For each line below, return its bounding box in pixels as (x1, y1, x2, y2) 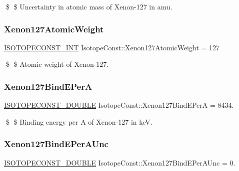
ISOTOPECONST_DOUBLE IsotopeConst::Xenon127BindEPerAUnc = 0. (4, 157, 235, 168)
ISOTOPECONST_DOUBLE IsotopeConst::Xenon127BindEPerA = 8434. (4, 100, 234, 110)
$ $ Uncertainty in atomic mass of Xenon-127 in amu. (5, 1, 172, 11)
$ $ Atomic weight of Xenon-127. (5, 59, 109, 69)
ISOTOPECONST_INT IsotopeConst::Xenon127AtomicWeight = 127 (4, 42, 220, 52)
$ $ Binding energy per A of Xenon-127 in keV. (5, 116, 152, 127)
